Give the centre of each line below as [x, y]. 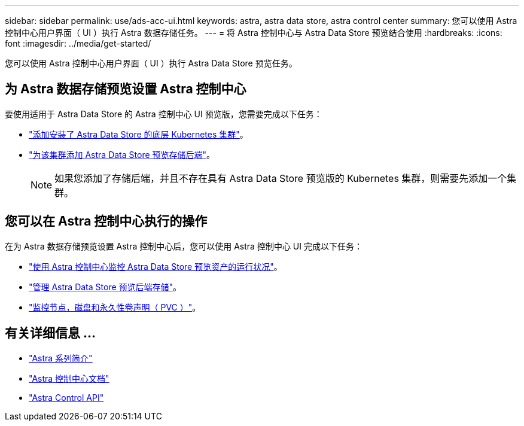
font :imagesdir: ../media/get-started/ [78, 43]
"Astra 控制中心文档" [69, 378]
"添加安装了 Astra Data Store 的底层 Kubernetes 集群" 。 [138, 134]
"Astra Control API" [66, 397]
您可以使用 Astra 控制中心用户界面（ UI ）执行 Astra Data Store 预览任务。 [151, 63]
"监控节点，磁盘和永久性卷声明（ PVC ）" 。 [115, 307]
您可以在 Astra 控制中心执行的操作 [106, 221]
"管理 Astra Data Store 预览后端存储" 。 [105, 287]
